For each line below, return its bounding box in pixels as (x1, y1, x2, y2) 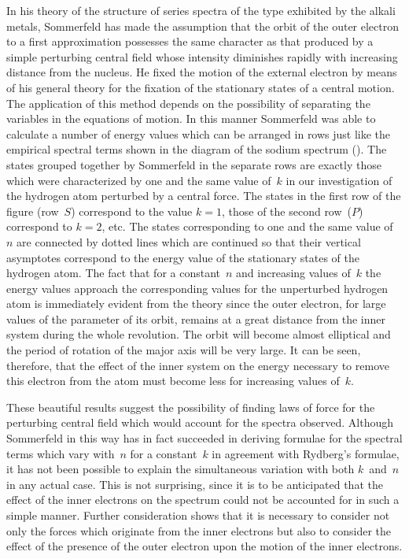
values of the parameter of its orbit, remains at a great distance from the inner (6, 310, 386, 327)
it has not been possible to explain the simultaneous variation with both (6, 461, 355, 477)
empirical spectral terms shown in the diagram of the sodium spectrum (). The (6, 141, 387, 157)
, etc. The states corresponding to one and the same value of (101, 218, 393, 235)
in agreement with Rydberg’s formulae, (212, 445, 400, 461)
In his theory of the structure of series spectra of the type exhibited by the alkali (6, 2, 396, 18)
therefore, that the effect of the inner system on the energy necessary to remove (6, 357, 389, 373)
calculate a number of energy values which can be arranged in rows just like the (6, 125, 391, 142)
